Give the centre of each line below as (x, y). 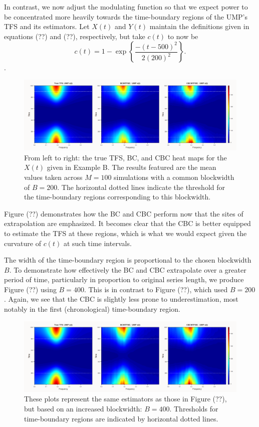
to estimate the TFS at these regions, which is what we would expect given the (125, 233)
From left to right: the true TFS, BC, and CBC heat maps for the (125, 157)
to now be (183, 36)
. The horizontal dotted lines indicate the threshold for (141, 187)
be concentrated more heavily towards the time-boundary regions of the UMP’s (126, 16)
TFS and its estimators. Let (47, 26)
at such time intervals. (97, 243)
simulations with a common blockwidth (174, 177)
